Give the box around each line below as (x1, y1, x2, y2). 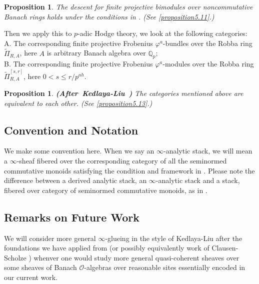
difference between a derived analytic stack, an (4, 175, 147, 185)
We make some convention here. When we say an (4, 145, 154, 156)
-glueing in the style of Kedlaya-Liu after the (105, 232, 242, 243)
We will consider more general (4, 232, 96, 243)
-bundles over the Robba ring (162, 37, 252, 48)
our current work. (4, 272, 58, 282)
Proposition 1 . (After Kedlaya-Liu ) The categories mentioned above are (4, 88, 243, 98)
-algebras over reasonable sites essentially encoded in (84, 262, 245, 272)
